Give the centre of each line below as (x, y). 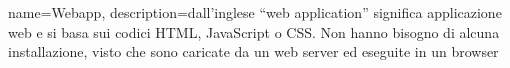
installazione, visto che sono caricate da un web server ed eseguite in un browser (253, 51)
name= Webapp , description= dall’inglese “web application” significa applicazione (255, 12)
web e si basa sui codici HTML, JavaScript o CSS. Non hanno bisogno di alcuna (254, 31)
